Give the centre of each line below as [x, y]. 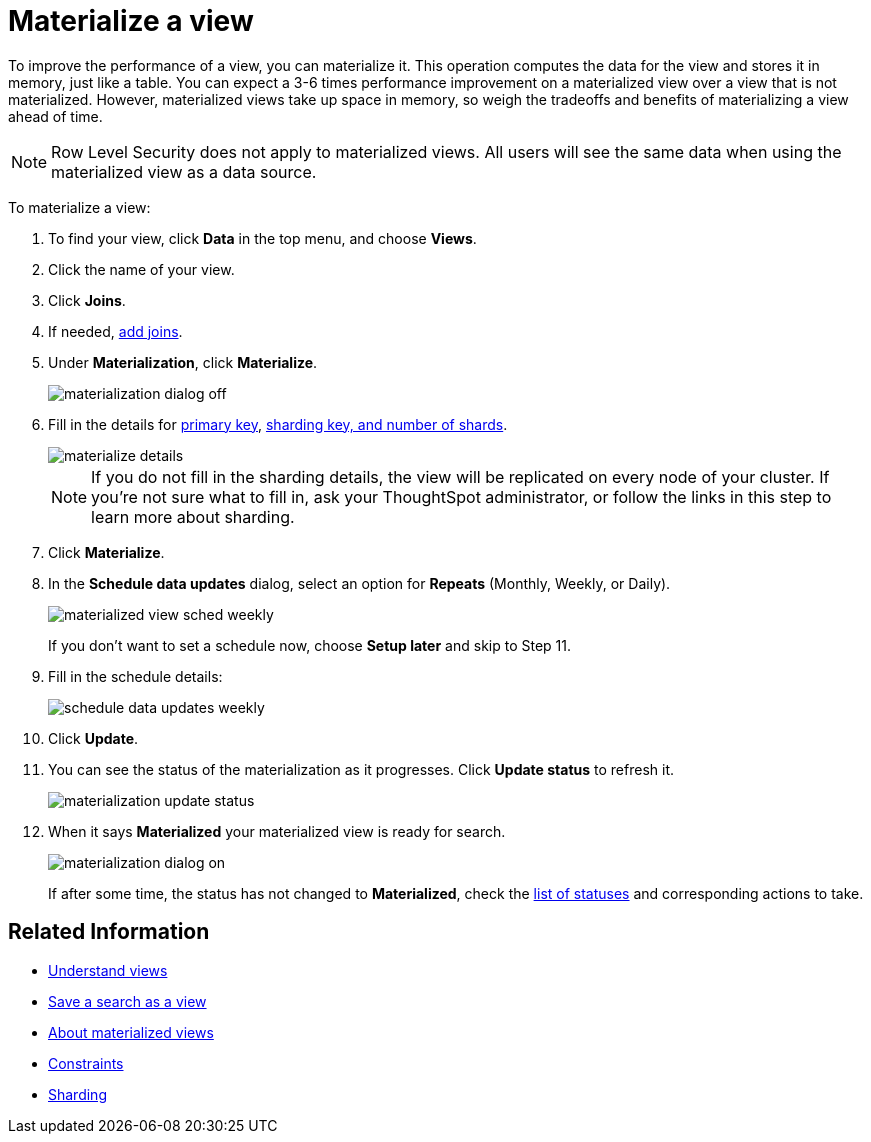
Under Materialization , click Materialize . [183, 362]
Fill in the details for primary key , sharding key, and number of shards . [278, 424]
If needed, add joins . [115, 331]
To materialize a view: [79, 207]
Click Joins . [87, 300]
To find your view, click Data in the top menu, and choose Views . [262, 238]
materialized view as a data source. [184, 171]
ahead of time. [55, 116]
